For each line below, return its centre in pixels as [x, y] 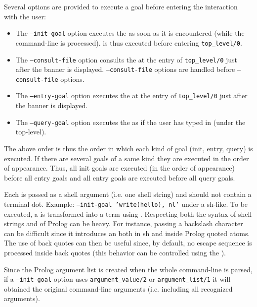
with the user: [25, 16]
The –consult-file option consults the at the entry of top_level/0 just [127, 59]
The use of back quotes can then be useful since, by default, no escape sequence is [128, 243]
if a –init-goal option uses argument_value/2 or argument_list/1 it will [117, 279]
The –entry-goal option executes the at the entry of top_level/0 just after [131, 95]
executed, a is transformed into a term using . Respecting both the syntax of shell [128, 214]
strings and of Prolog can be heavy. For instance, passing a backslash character [124, 223]
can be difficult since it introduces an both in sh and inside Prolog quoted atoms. [127, 233]
